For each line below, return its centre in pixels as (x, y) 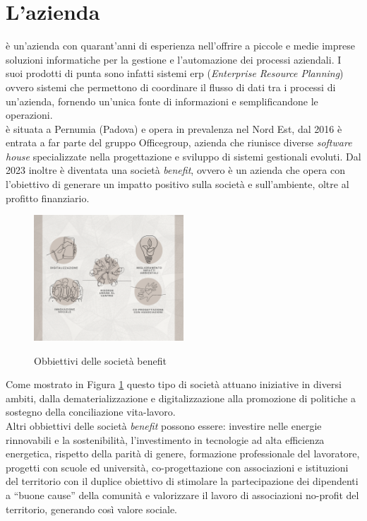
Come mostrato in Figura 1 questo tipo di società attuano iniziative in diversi (174, 384)
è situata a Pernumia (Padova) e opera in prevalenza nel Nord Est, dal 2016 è (174, 128)
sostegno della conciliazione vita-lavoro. (91, 412)
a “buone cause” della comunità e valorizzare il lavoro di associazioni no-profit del (182, 494)
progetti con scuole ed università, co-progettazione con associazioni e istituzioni (177, 467)
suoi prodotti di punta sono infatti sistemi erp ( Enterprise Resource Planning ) (175, 73)
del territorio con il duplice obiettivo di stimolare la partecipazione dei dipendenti (182, 481)
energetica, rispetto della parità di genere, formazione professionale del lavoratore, (183, 453)
